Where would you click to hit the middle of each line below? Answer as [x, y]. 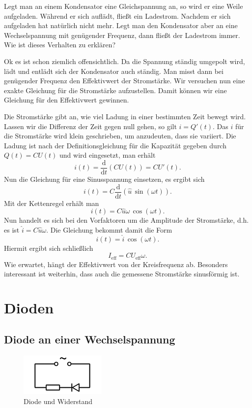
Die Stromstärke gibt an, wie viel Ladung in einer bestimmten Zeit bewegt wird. [125, 116]
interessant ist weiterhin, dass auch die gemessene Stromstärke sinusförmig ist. [122, 274]
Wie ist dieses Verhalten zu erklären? [60, 45]
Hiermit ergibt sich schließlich [49, 248]
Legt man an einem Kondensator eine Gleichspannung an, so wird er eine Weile [124, 6]
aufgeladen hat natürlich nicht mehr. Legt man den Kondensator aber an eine [121, 25]
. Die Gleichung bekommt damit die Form [109, 230]
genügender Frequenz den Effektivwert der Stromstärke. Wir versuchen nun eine [125, 81]
